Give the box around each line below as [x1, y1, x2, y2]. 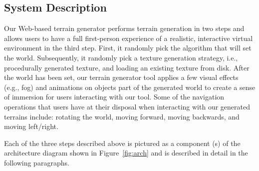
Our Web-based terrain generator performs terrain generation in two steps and [4, 23, 245, 33]
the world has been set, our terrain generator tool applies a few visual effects [4, 72, 239, 82]
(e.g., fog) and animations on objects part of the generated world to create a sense [4, 81, 256, 92]
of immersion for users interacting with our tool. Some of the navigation [4, 91, 225, 102]
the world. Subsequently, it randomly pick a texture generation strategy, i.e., [4, 52, 238, 62]
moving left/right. [4, 121, 58, 131]
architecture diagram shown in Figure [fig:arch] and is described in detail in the [4, 147, 248, 158]
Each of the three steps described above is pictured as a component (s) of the [4, 137, 241, 148]
